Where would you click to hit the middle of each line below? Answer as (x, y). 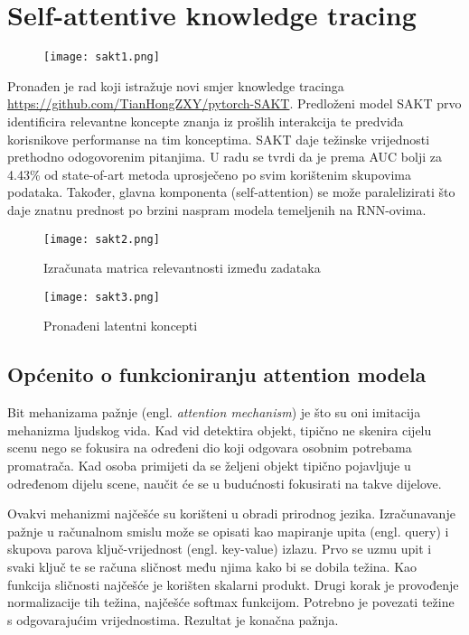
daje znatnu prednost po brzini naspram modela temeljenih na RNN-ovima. (217, 209)
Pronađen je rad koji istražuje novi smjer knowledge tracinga (176, 85)
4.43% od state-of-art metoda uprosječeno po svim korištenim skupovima (209, 174)
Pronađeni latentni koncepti (121, 326)
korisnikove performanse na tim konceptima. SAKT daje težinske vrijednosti (219, 139)
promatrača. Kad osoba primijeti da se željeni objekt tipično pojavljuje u (209, 466)
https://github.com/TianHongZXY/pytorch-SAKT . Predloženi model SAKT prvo (234, 103)
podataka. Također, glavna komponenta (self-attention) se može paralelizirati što (231, 192)
